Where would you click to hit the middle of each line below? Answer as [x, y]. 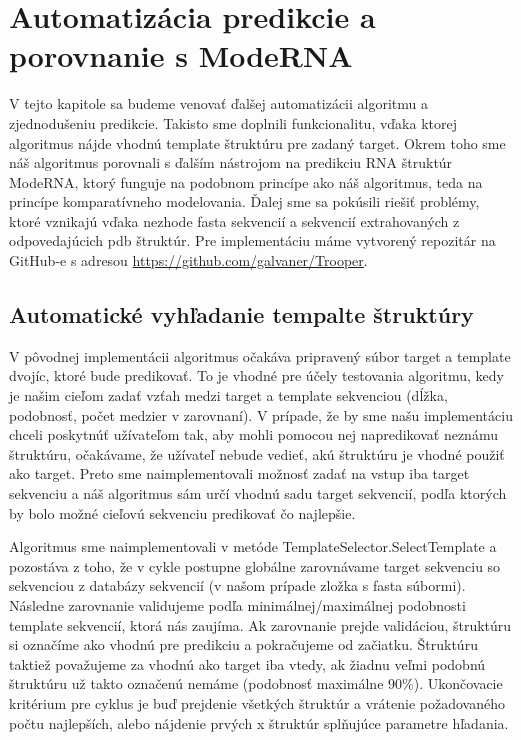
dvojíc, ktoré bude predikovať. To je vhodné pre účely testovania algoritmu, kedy [256, 375]
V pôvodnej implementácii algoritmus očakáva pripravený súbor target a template [260, 355]
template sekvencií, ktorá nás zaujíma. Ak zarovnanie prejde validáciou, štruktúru [260, 624]
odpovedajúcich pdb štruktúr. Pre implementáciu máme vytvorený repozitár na [252, 240]
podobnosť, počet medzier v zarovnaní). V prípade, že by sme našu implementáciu [261, 414]
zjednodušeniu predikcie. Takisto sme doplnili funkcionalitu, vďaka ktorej [233, 122]
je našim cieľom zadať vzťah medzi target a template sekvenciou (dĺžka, [228, 395]
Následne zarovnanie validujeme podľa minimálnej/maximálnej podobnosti [237, 604]
